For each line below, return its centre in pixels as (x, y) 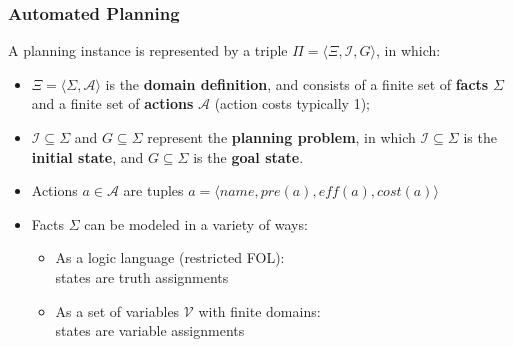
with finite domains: (259, 310)
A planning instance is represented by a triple (148, 50)
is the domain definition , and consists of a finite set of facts (297, 83)
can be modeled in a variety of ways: (196, 223)
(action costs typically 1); (292, 103)
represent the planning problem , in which (281, 137)
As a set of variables (117, 310)
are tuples (153, 190)
